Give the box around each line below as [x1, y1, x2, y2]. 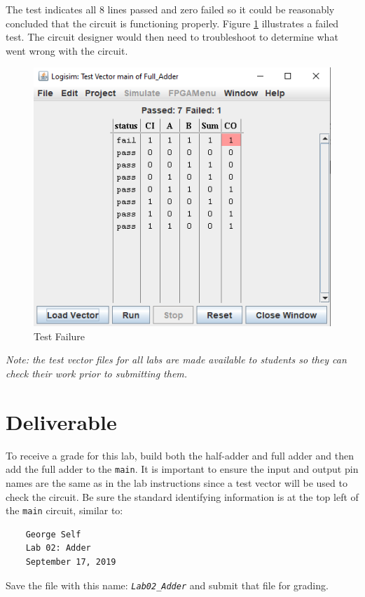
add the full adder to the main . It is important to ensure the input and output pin [6, 462, 359, 476]
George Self [25, 529, 81, 539]
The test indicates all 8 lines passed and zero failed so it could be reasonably [6, 2, 335, 16]
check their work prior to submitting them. [6, 366, 188, 381]
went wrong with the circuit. [6, 43, 128, 58]
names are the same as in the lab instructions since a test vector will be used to [6, 476, 347, 490]
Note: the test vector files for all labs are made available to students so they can [6, 352, 347, 367]
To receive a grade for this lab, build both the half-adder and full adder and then [6, 448, 354, 462]
